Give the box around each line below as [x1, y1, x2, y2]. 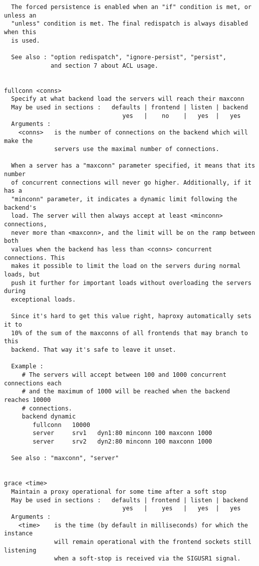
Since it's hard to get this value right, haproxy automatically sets [11, 313, 251, 320]
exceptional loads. [11, 296, 76, 303]
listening [4, 546, 37, 554]
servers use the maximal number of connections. [54, 146, 219, 153]
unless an [4, 12, 37, 19]
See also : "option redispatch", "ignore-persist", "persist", [11, 53, 226, 61]
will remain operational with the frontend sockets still [54, 538, 251, 545]
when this [4, 28, 37, 36]
